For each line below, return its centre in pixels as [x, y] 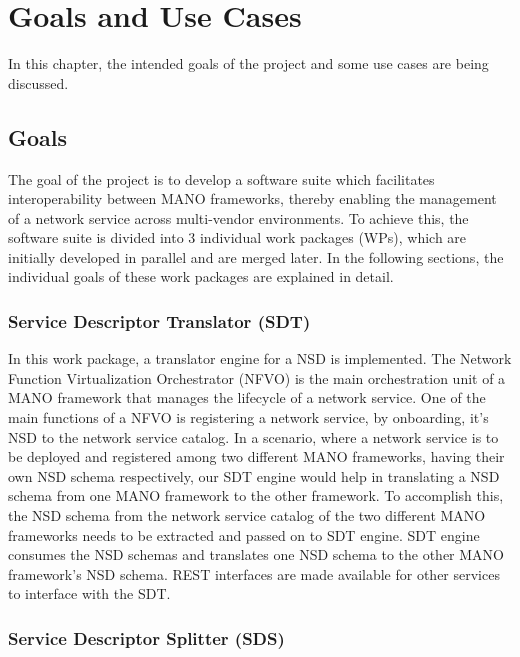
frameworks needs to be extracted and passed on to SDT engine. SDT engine [244, 534]
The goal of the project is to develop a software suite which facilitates [221, 178]
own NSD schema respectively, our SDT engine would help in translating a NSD [254, 475]
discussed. [38, 82]
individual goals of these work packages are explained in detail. [201, 276]
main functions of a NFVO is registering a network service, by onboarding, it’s [248, 417]
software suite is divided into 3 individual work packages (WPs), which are [237, 237]
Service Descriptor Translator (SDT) [159, 321]
